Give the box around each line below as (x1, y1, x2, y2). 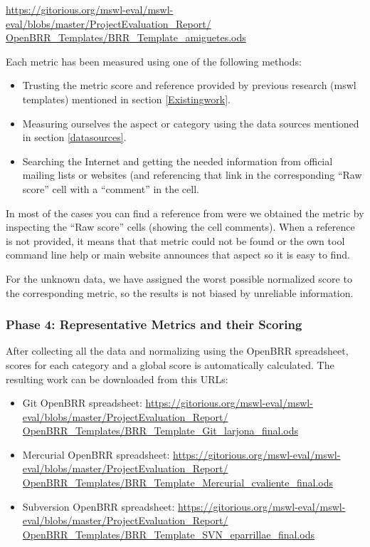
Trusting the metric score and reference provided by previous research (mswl (22, 78, 356, 93)
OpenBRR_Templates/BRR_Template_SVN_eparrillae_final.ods (22, 526, 314, 541)
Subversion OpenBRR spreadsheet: (22, 499, 175, 514)
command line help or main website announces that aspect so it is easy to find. (6, 247, 350, 262)
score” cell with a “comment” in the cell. (22, 181, 199, 196)
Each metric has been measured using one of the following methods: (6, 53, 302, 68)
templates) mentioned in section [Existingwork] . (22, 91, 231, 106)
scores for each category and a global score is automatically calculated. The (6, 357, 334, 372)
